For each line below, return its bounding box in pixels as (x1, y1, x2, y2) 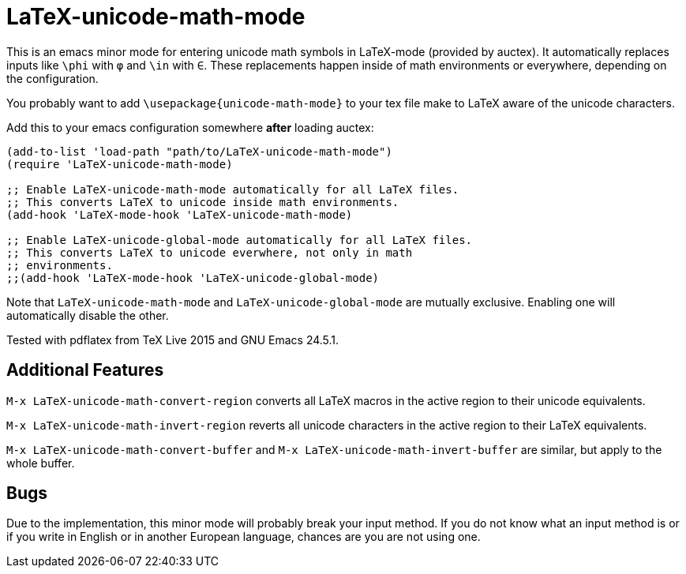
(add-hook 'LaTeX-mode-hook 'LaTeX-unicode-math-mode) (6, 208, 353, 221)
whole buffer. (6, 456, 75, 470)
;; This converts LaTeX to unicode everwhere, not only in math (6, 246, 413, 259)
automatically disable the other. (6, 308, 169, 322)
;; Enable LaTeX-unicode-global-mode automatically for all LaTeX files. (6, 233, 473, 246)
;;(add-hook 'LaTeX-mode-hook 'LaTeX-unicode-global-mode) (6, 271, 380, 284)
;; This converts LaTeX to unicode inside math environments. (6, 195, 399, 208)
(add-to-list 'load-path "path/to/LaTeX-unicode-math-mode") (6, 144, 392, 158)
